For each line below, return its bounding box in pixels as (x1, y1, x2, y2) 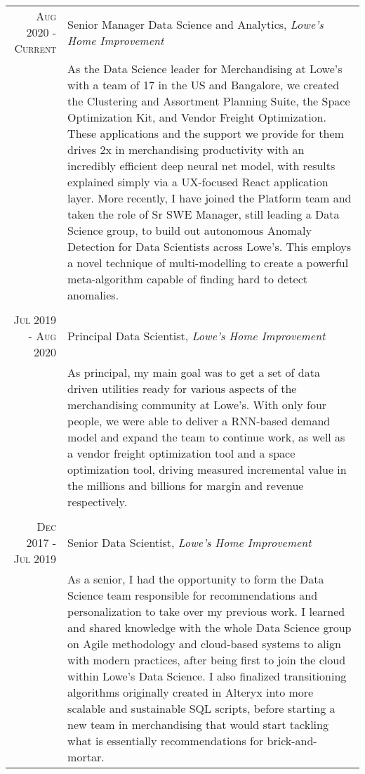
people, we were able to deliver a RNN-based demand (67, 413, 331, 429)
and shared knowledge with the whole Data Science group (67, 619, 352, 636)
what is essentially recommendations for (67, 733, 264, 749)
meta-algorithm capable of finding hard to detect (67, 271, 307, 287)
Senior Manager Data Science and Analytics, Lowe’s (67, 15, 324, 32)
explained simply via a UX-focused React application (67, 174, 328, 190)
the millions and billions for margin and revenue (67, 477, 304, 494)
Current (14, 40, 57, 56)
